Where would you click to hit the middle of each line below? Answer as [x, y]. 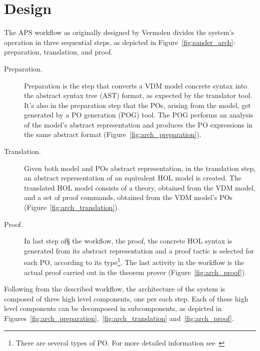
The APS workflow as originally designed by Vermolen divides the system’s [119, 32]
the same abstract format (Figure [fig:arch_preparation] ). [113, 134]
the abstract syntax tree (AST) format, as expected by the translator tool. [138, 95]
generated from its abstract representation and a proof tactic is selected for [139, 250]
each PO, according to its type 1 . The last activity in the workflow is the [134, 261]
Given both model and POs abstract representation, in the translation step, [140, 168]
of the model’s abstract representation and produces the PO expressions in [138, 124]
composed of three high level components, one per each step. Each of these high [126, 298]
